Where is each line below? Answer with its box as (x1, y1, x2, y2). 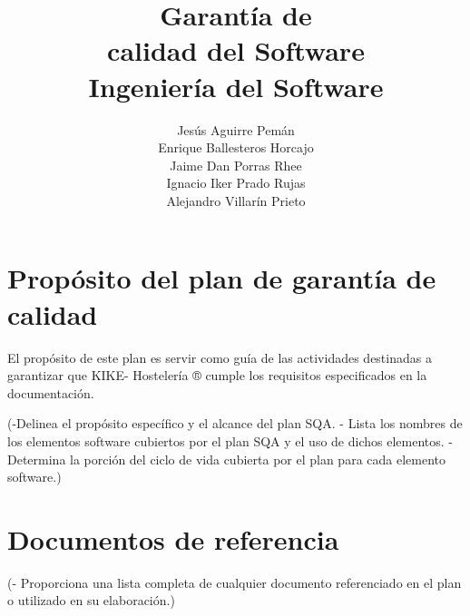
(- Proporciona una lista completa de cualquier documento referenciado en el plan (7, 572, 462, 592)
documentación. (7, 383, 94, 402)
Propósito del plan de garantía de (7, 259, 436, 297)
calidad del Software (107, 32, 365, 69)
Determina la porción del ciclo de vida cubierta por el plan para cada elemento (7, 449, 446, 468)
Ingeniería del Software (88, 67, 384, 104)
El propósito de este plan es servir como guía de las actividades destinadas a (7, 347, 432, 367)
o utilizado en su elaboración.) (7, 591, 175, 610)
